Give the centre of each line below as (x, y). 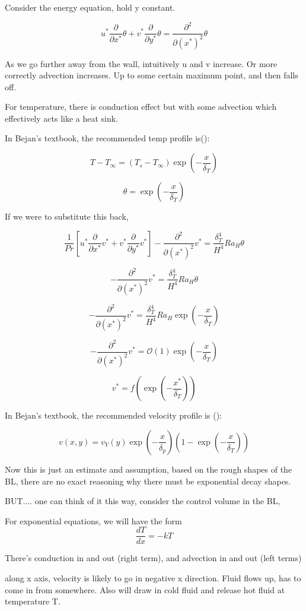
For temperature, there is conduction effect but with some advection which (141, 107)
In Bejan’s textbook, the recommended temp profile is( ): (107, 138)
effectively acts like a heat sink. (62, 118)
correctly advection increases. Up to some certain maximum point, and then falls (152, 75)
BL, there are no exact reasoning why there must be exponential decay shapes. (148, 481)
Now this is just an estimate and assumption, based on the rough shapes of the (149, 469)
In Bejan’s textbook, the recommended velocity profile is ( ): (113, 415)
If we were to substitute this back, (67, 216)
